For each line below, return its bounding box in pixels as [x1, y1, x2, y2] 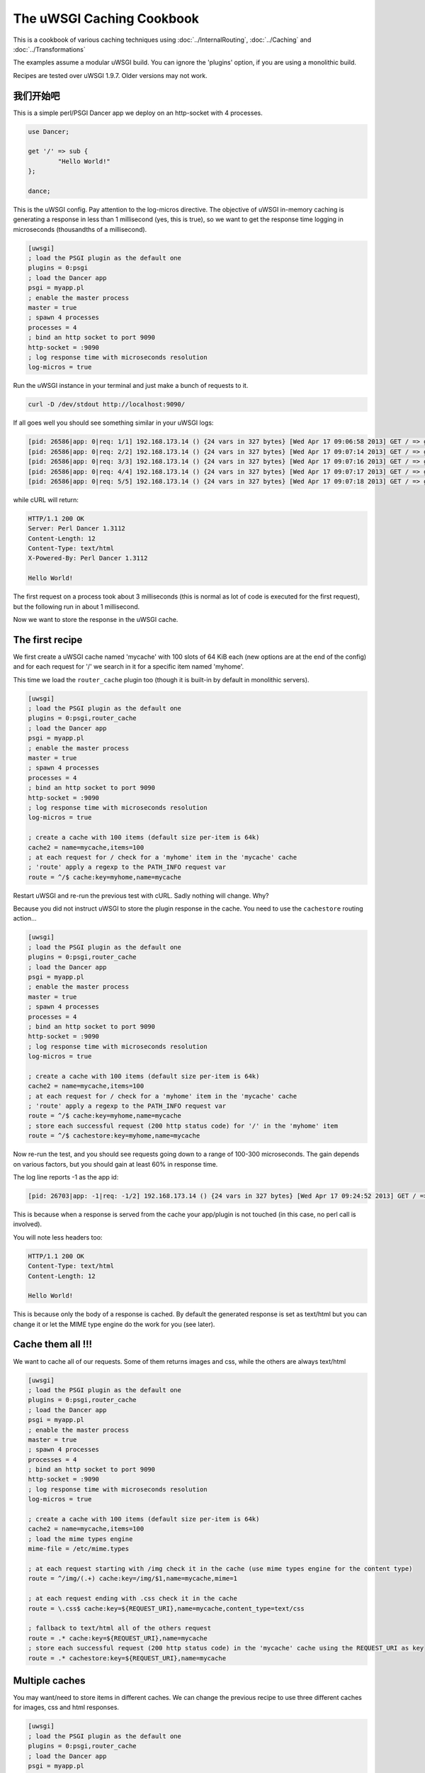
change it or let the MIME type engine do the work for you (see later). [13, 1320, 215, 1328]
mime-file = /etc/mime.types [28, 1545, 130, 1553]
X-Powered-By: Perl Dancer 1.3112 [28, 554, 148, 562]
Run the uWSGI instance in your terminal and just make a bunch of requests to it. [13, 382, 249, 390]
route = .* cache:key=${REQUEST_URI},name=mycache [28, 1634, 208, 1642]
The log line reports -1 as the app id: [13, 1173, 119, 1181]
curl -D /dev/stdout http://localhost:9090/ [28, 401, 186, 408]
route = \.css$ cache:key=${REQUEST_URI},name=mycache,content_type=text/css [28, 1604, 305, 1613]
